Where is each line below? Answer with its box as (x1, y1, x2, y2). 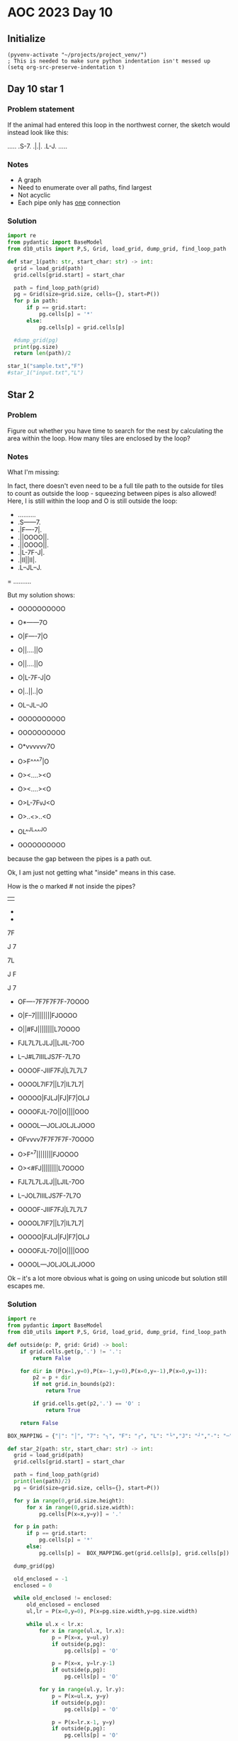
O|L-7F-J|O (17, 673, 51, 682)
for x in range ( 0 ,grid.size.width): (25, 1504, 135, 1511)
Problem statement (7, 104, 75, 114)
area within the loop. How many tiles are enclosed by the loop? (7, 434, 191, 443)
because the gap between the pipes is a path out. (7, 855, 152, 863)
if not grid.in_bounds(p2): (33, 1381, 115, 1388)
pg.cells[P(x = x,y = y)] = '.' (38, 1510, 122, 1517)
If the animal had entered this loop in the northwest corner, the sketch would (7, 120, 230, 129)
